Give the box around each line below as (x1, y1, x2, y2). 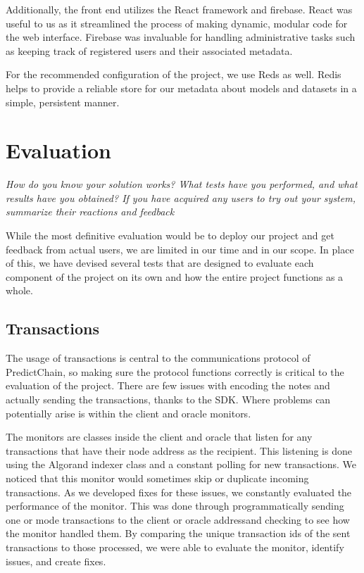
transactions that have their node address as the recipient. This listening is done (6, 443, 352, 458)
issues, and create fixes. (6, 553, 106, 568)
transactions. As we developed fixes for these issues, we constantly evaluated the (6, 484, 352, 499)
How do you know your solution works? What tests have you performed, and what (6, 177, 358, 191)
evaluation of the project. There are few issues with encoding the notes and (6, 378, 330, 393)
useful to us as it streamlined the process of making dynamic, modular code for (6, 15, 348, 30)
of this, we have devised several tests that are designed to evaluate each (6, 256, 314, 270)
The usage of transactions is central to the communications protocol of (6, 351, 310, 365)
